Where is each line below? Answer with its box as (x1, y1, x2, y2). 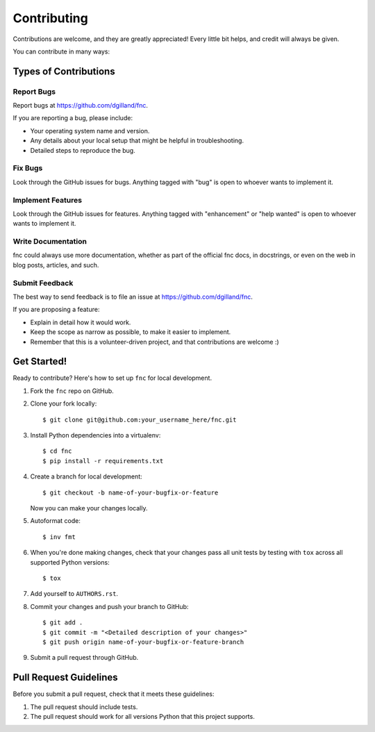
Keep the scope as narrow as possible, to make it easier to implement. (30, 328, 231, 336)
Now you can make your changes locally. (30, 504, 148, 512)
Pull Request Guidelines (12, 672, 118, 683)
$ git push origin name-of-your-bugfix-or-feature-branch (42, 638, 244, 646)
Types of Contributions (12, 65, 115, 77)
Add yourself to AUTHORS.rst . (30, 590, 118, 598)
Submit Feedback (12, 278, 74, 288)
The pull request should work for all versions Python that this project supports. (30, 712, 255, 720)
